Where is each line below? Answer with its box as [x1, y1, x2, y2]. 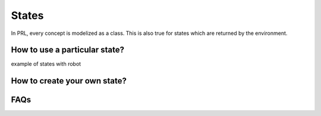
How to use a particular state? [11, 45, 125, 55]
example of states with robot [11, 60, 81, 67]
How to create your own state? [11, 76, 127, 86]
